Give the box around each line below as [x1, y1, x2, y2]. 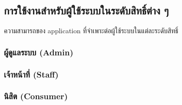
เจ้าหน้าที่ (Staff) [4, 68, 59, 80]
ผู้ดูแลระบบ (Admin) [4, 46, 73, 58]
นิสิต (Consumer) [4, 90, 68, 102]
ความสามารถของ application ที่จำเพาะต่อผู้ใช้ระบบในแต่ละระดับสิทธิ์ [4, 26, 179, 36]
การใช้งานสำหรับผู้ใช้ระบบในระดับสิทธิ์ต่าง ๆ [4, 3, 169, 18]
